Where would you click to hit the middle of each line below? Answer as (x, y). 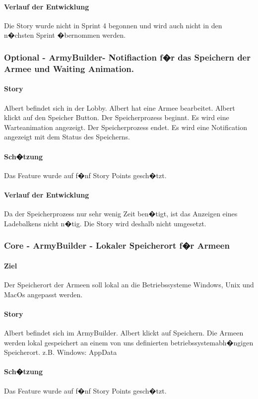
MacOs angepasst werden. (43, 294)
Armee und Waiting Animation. (69, 68)
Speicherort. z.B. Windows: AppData (61, 352)
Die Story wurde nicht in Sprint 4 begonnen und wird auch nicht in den (113, 25)
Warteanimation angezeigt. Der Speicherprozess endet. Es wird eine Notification (126, 127)
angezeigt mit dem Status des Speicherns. (67, 137)
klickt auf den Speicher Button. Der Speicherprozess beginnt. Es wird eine (117, 117)
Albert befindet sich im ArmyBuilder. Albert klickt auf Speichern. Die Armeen (124, 332)
